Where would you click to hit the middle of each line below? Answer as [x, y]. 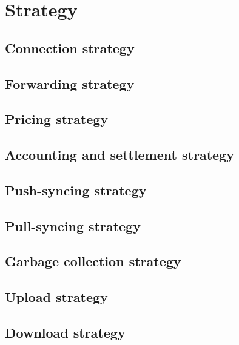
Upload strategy [56, 297]
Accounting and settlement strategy [119, 155]
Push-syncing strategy [76, 190]
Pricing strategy [57, 119]
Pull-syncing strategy [73, 225]
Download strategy [65, 333]
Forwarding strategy [70, 83]
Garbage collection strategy [93, 261]
